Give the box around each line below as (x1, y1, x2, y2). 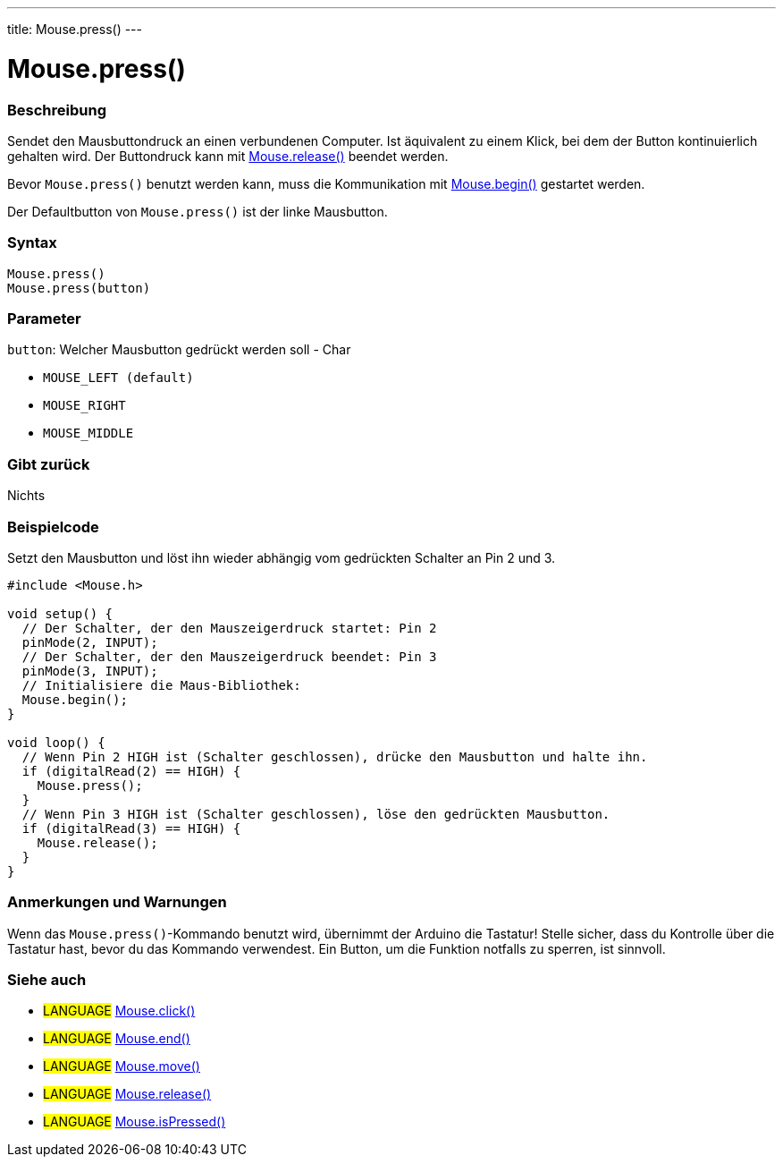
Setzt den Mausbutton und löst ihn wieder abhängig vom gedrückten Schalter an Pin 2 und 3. (7, 549, 556, 565)
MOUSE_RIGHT (43, 398, 126, 413)
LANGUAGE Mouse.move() (43, 1058, 200, 1075)
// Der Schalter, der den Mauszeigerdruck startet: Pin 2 (21, 620, 437, 635)
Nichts (7, 488, 46, 504)
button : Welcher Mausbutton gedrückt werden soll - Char (7, 342, 351, 358)
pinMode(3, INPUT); (21, 663, 158, 678)
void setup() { (7, 606, 114, 621)
